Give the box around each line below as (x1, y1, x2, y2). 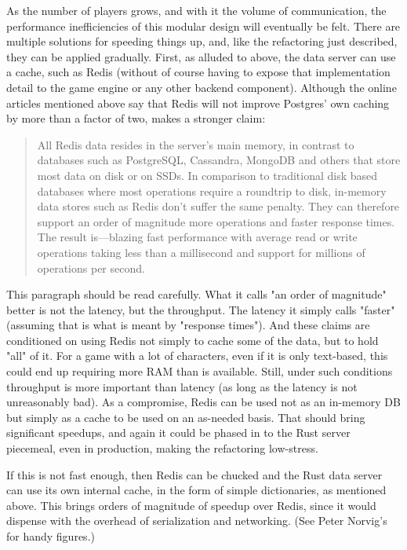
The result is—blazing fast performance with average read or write (37, 229, 358, 245)
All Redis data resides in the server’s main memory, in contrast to (37, 136, 354, 152)
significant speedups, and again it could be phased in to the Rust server (6, 424, 351, 441)
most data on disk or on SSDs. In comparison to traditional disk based (37, 167, 378, 183)
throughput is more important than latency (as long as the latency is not (6, 378, 358, 394)
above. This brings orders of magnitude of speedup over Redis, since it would (6, 497, 376, 513)
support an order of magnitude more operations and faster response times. (37, 213, 395, 229)
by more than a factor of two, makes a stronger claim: (6, 110, 266, 126)
